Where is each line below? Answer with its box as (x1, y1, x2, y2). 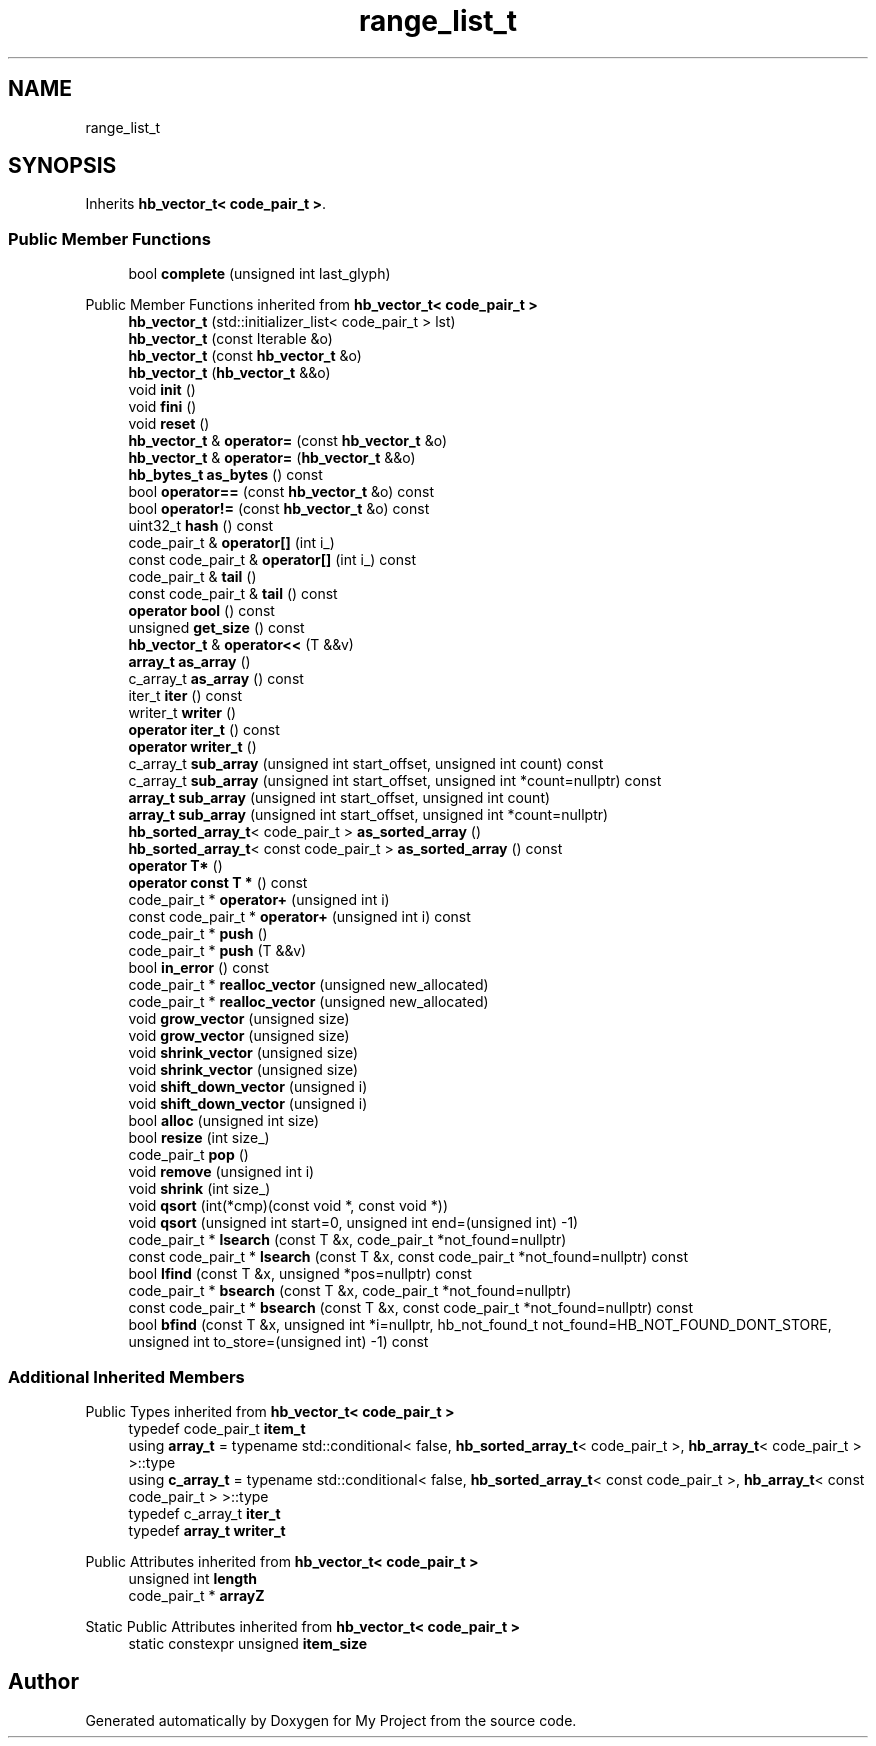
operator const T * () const (128, 874, 308, 892)
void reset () (128, 415, 210, 433)
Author (8, 1669, 79, 1695)
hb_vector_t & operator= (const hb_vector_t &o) (128, 432, 448, 450)
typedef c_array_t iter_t (128, 1504, 281, 1522)
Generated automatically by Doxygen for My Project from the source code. (85, 1711, 577, 1729)
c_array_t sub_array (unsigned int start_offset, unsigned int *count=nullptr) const (128, 772, 662, 790)
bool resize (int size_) (128, 1129, 270, 1147)
